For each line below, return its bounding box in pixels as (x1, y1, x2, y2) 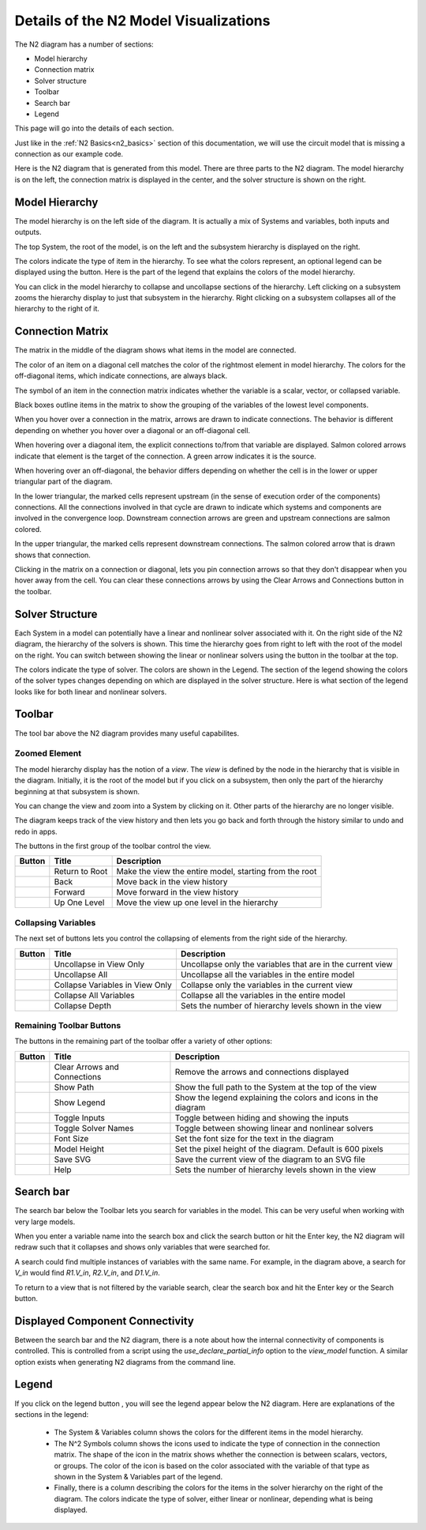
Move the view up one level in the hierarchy (116, 897, 278, 908)
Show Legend (54, 1097, 106, 1108)
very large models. (14, 1217, 76, 1227)
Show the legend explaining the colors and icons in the (174, 1091, 379, 1102)
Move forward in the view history (116, 887, 239, 898)
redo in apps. (14, 827, 58, 836)
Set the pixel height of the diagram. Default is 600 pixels (174, 1143, 384, 1154)
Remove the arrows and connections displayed (174, 1066, 349, 1077)
